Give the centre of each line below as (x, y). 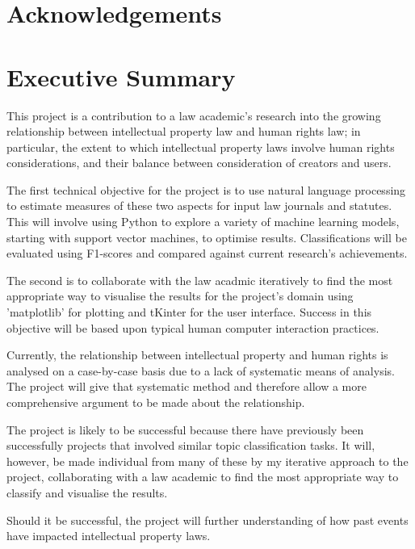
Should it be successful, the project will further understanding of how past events (207, 520)
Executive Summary (121, 76)
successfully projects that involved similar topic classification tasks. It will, (191, 445)
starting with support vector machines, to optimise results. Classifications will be (207, 237)
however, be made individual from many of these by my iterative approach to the (207, 461)
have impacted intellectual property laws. (109, 536)
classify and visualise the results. (87, 492)
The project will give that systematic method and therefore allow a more (187, 386)
